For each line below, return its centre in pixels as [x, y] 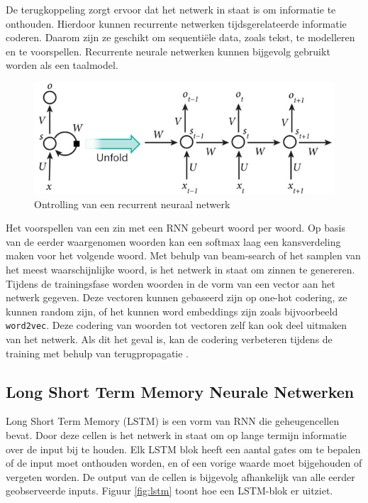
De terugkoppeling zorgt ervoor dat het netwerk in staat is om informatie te [171, 9]
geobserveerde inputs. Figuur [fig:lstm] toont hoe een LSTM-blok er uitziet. [169, 491]
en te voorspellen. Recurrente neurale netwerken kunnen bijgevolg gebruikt [168, 51]
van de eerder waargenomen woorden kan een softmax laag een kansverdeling [173, 241]
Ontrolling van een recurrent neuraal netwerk [132, 204]
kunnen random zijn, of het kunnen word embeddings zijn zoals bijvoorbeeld [172, 311]
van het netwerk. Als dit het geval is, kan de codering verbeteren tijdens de [169, 339]
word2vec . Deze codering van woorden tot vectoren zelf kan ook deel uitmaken [177, 325]
